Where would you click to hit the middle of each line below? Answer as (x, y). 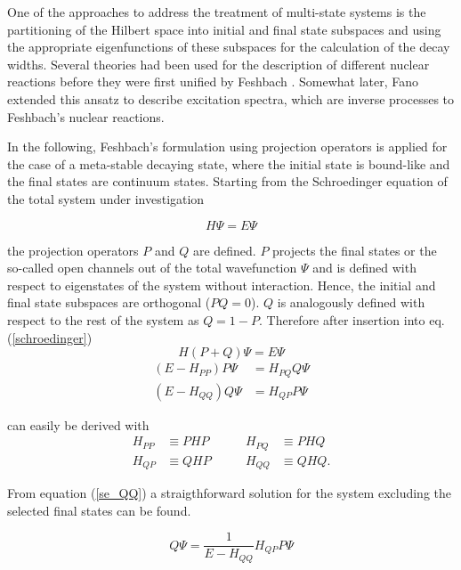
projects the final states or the (355, 250)
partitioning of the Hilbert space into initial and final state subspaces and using (224, 29)
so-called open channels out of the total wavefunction (152, 268)
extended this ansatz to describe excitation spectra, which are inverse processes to (231, 98)
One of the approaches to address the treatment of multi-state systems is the (217, 12)
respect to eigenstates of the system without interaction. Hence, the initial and (222, 285)
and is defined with (364, 268)
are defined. (224, 250)
